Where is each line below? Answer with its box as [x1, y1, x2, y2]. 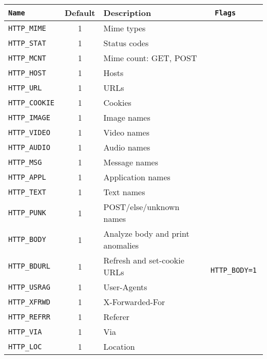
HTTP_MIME [8, 24, 46, 32]
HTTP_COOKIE [8, 98, 55, 107]
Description [103, 7, 151, 18]
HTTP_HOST [8, 68, 46, 77]
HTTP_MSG [8, 158, 42, 166]
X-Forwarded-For [103, 296, 165, 308]
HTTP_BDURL [8, 262, 50, 270]
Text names [103, 186, 145, 198]
